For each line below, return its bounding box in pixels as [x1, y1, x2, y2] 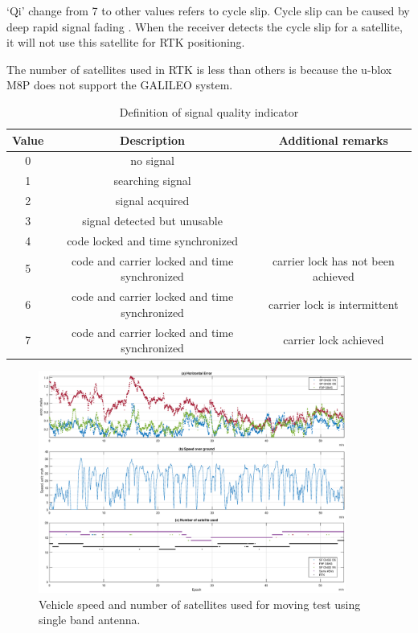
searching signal [113, 172, 191, 189]
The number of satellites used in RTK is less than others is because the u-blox [6, 60, 392, 77]
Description [120, 131, 186, 148]
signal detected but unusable [82, 212, 223, 228]
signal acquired [115, 192, 190, 209]
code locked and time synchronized [67, 232, 238, 249]
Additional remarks [278, 131, 388, 148]
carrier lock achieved [283, 331, 384, 348]
